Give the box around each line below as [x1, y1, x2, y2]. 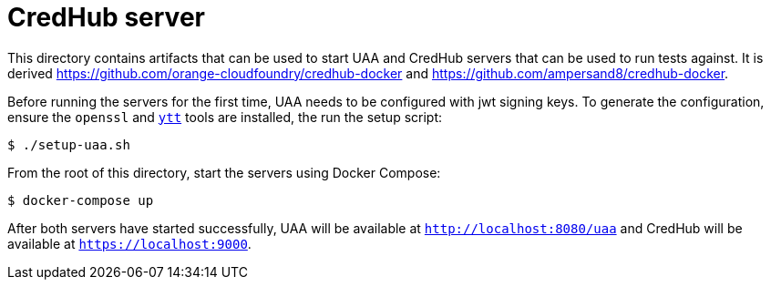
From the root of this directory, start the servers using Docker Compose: [7, 164, 441, 180]
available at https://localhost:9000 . [7, 235, 252, 251]
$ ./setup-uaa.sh [7, 137, 130, 152]
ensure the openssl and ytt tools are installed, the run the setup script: [7, 108, 443, 125]
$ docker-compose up [7, 192, 154, 208]
